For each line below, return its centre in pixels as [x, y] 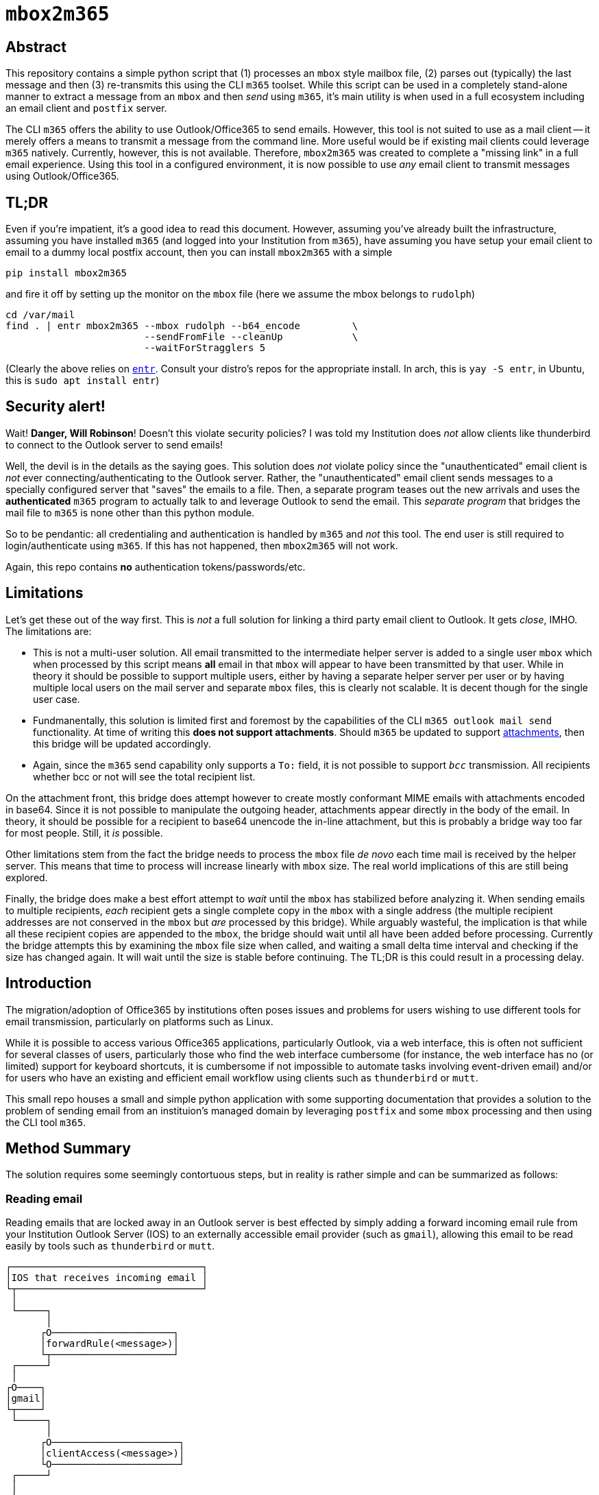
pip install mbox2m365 [66, 273]
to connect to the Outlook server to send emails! [114, 444]
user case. [57, 699]
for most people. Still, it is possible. [84, 833]
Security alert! [56, 407]
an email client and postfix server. [86, 108]
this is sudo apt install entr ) [83, 381]
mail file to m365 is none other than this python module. [130, 512]
